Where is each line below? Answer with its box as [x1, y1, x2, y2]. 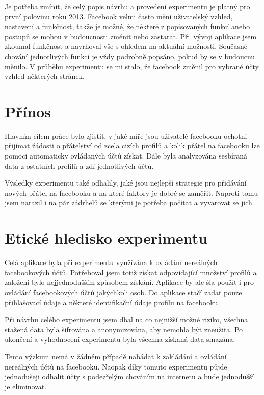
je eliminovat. [5, 381, 47, 391]
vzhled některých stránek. [5, 71, 85, 82]
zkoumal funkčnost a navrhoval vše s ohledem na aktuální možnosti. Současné [5, 41, 248, 51]
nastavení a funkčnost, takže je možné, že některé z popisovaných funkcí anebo [5, 21, 250, 32]
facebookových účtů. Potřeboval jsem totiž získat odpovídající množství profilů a [5, 267, 257, 277]
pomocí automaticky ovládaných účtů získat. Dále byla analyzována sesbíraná [5, 150, 248, 161]
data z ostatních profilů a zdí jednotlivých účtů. [5, 160, 154, 171]
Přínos [5, 100, 51, 121]
